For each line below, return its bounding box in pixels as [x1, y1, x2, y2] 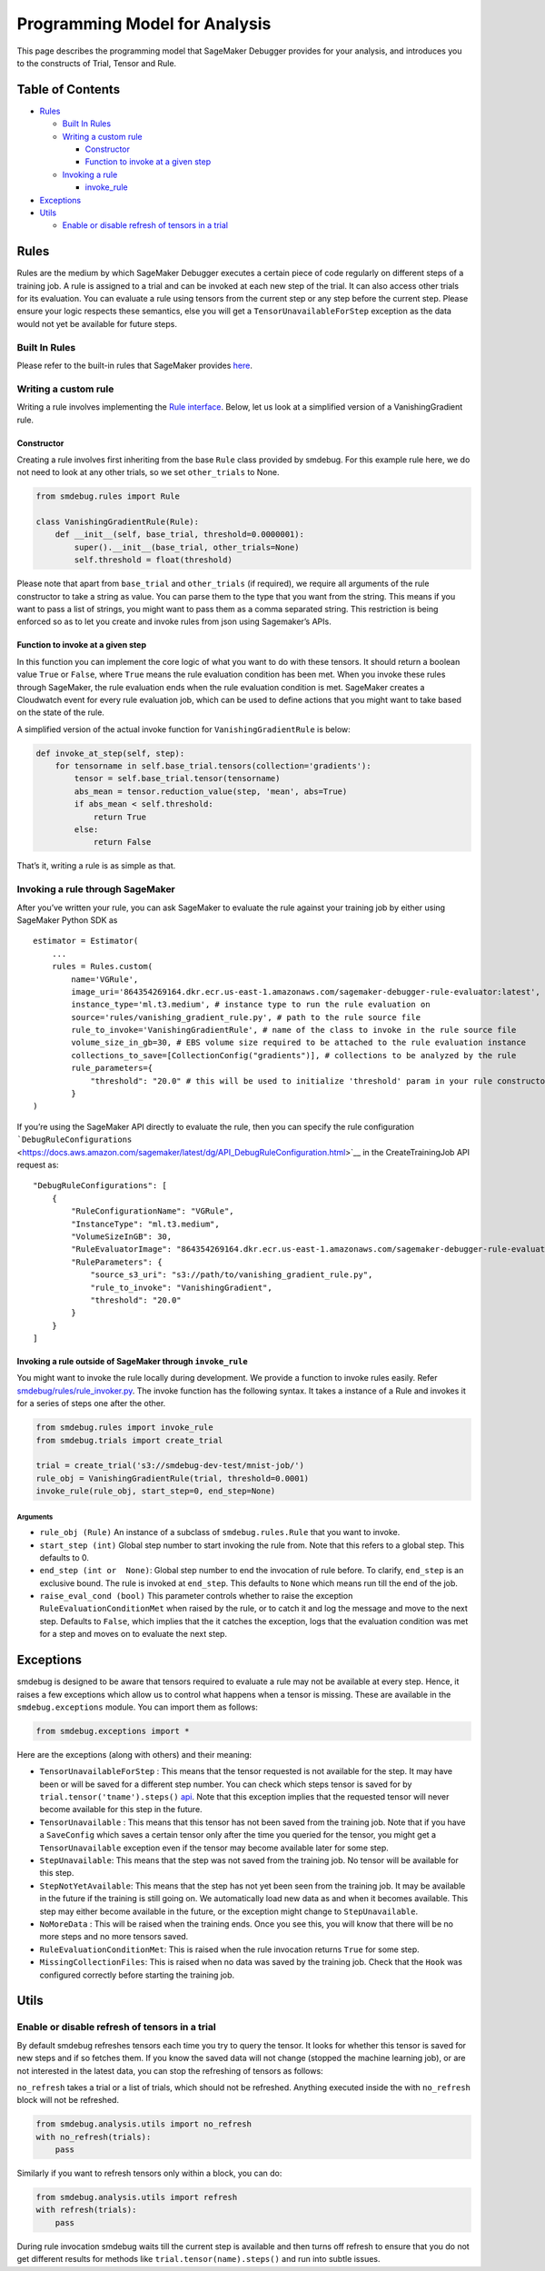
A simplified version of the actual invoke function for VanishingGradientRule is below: [16, 723, 352, 735]
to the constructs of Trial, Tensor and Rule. [16, 57, 177, 68]
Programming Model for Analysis [16, 14, 272, 34]
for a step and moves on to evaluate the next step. [39, 1629, 227, 1640]
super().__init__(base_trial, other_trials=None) [74, 541, 300, 552]
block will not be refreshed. [16, 2095, 120, 2106]
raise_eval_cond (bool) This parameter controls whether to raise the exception [39, 1591, 353, 1602]
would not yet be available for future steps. [16, 318, 177, 329]
